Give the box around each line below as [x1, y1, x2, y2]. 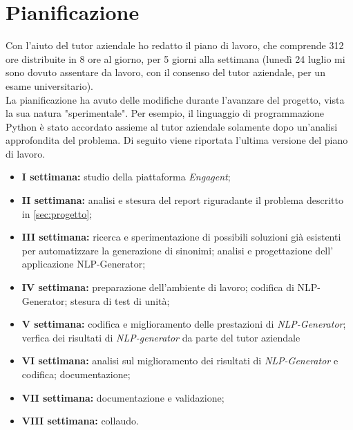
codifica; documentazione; [21, 367, 131, 381]
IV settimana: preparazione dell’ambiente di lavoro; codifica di [21, 280, 294, 295]
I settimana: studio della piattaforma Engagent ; [21, 169, 231, 184]
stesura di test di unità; [70, 293, 170, 308]
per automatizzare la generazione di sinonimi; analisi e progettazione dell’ [21, 243, 334, 257]
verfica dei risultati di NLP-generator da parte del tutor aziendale [21, 330, 300, 344]
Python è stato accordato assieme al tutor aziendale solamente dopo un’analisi [6, 119, 338, 133]
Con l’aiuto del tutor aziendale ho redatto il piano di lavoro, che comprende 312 [6, 38, 344, 53]
